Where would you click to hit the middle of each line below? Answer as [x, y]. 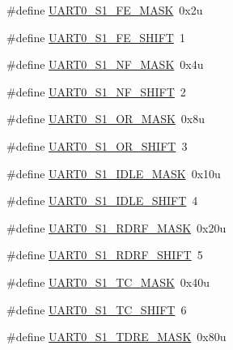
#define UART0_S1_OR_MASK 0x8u [106, 119]
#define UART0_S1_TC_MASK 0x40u [108, 282]
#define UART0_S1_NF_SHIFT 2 [96, 91]
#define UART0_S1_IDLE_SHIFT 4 [102, 201]
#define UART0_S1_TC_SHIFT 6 [97, 309]
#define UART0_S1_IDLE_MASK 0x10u [114, 173]
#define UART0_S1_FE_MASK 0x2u [105, 10]
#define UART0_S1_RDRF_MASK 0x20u [116, 227]
